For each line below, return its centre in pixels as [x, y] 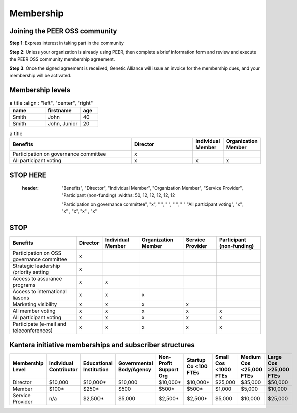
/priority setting [31, 272]
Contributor [63, 369]
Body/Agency [135, 369]
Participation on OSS [37, 253]
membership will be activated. [40, 75]
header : [30, 188]
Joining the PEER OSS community [63, 31]
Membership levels [40, 90]
